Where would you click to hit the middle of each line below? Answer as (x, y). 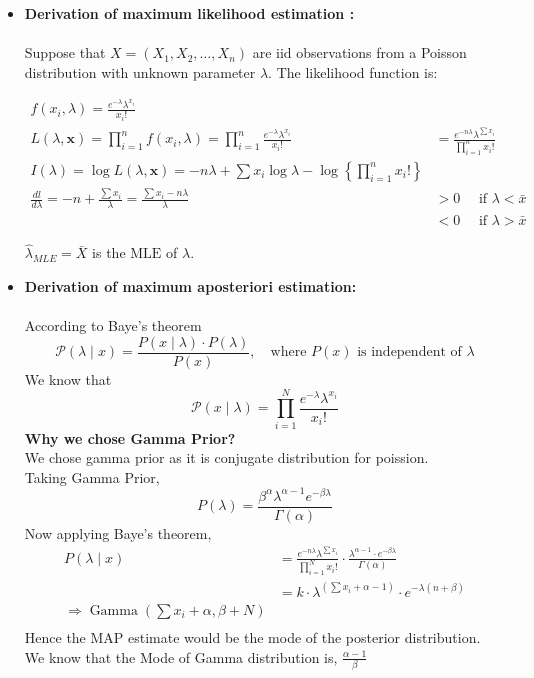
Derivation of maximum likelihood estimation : (189, 13)
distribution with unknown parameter (140, 71)
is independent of (409, 352)
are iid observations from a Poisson (359, 52)
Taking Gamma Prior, (92, 476)
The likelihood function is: (357, 71)
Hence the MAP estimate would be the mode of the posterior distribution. (252, 636)
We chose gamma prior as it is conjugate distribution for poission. (226, 457)
